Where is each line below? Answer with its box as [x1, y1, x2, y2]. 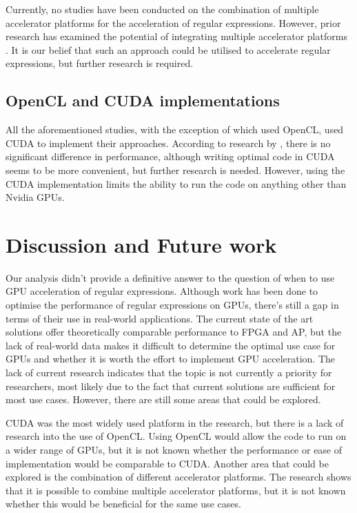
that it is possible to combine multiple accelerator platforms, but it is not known [6, 483, 346, 497]
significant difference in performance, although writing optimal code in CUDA [6, 149, 335, 164]
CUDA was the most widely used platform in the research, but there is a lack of [6, 415, 344, 429]
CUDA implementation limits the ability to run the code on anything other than [6, 176, 347, 191]
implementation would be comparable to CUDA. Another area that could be [6, 456, 329, 470]
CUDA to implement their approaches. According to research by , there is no [6, 135, 331, 150]
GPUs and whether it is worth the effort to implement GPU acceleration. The [6, 351, 336, 366]
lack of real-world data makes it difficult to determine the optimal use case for [6, 338, 336, 352]
